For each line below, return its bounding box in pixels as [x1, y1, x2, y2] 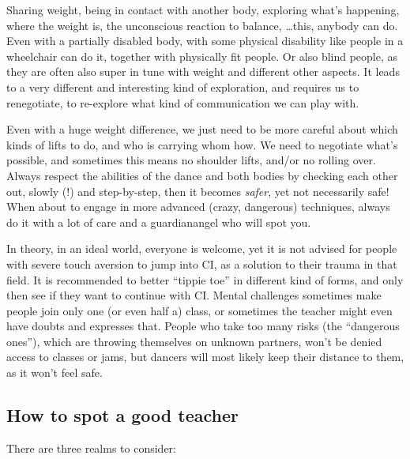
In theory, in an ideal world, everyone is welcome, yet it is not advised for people [6, 240, 397, 257]
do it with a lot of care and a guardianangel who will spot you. [6, 213, 311, 230]
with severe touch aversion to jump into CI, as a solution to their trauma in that [6, 255, 397, 272]
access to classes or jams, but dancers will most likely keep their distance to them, [6, 348, 404, 365]
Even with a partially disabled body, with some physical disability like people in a [6, 32, 404, 49]
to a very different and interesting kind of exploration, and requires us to [6, 78, 359, 95]
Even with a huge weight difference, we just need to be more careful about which [6, 121, 398, 137]
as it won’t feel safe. [6, 364, 103, 381]
